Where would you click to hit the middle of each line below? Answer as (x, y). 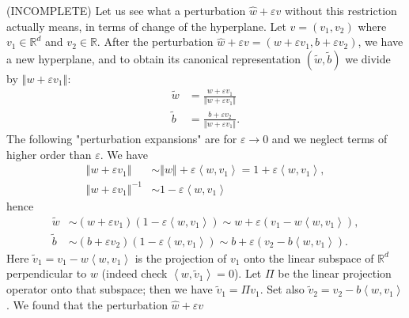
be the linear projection (335, 273)
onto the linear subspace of (309, 257)
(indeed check (134, 273)
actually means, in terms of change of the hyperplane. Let (146, 26)
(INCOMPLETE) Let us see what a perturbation (126, 10)
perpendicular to (47, 273)
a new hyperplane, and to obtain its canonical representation (154, 58)
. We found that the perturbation (87, 305)
